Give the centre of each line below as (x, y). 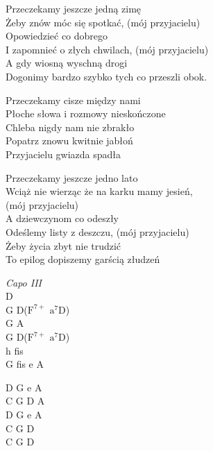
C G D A (25, 401)
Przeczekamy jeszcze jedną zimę (74, 8)
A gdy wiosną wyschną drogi (67, 63)
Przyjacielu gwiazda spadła (63, 154)
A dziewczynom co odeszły (62, 218)
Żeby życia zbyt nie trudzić (63, 245)
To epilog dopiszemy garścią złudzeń (83, 259)
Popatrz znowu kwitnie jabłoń (69, 141)
